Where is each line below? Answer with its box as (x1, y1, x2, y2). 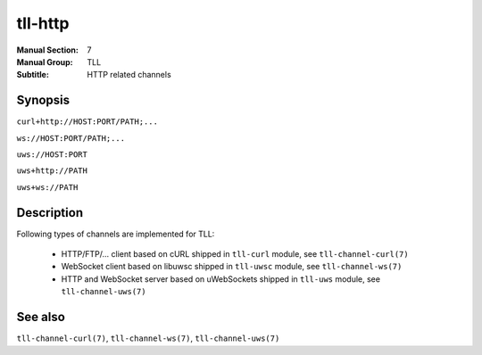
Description (16, 205, 84, 220)
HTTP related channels (87, 70, 171, 80)
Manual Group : (16, 56, 73, 67)
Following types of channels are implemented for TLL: (16, 228, 215, 239)
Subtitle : (16, 70, 49, 80)
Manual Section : (16, 45, 79, 55)
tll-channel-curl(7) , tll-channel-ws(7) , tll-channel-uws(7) (16, 333, 280, 343)
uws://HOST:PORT (16, 150, 88, 160)
